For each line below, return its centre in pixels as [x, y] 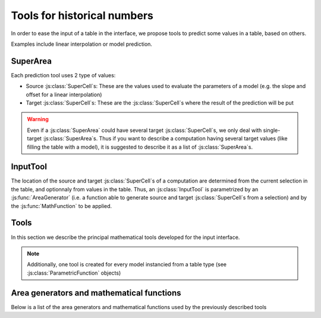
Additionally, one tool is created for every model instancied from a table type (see [127, 265]
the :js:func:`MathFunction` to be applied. [62, 206]
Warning [38, 119]
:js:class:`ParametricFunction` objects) [74, 273]
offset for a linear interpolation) [64, 95]
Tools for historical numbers [82, 15]
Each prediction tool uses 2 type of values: [63, 75]
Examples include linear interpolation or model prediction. [82, 44]
